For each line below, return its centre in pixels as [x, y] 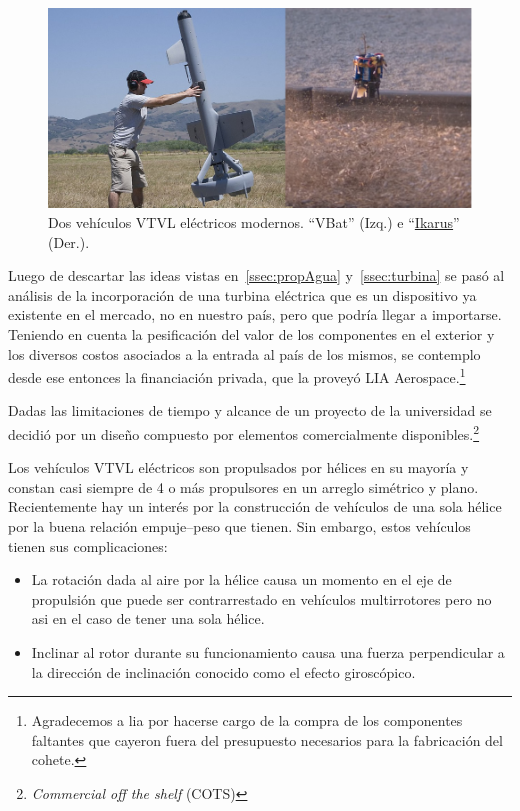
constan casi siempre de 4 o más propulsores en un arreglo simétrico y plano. [243, 486]
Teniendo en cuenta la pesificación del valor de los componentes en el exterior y [251, 333]
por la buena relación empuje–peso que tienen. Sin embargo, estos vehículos [239, 526]
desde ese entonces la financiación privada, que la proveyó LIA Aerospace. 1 [237, 375]
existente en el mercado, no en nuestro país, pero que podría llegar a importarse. [255, 314]
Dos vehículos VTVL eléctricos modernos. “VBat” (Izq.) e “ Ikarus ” [254, 221]
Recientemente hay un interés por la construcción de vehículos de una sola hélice [255, 506]
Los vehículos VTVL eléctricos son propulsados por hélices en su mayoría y [238, 467]
